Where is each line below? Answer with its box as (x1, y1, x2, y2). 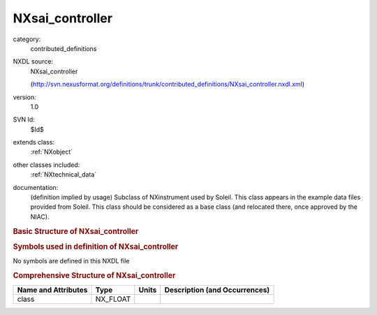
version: (13, 93, 36, 101)
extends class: (13, 138, 55, 147)
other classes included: (13, 161, 80, 169)
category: (13, 35, 41, 43)
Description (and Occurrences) (164, 285, 270, 295)
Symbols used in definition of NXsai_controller (13, 242, 179, 251)
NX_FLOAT (95, 294, 131, 304)
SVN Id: (13, 115, 35, 124)
